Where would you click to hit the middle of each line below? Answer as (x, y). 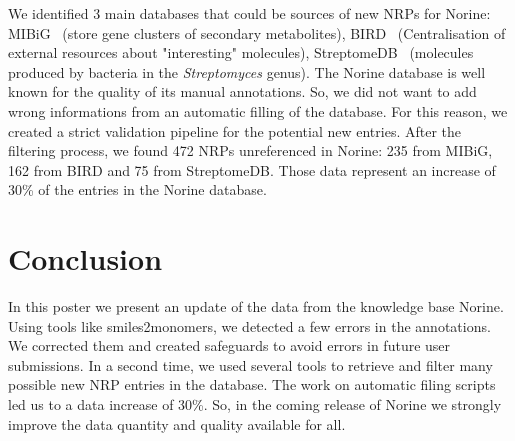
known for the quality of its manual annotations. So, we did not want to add (242, 91)
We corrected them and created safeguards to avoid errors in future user (229, 345)
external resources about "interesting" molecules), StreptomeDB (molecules (241, 52)
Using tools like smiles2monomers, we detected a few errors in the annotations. (249, 325)
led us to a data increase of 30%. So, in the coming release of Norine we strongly (255, 404)
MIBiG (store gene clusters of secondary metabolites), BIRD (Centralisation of (257, 32)
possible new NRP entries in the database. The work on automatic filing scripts (252, 384)
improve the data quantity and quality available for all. (177, 423)
